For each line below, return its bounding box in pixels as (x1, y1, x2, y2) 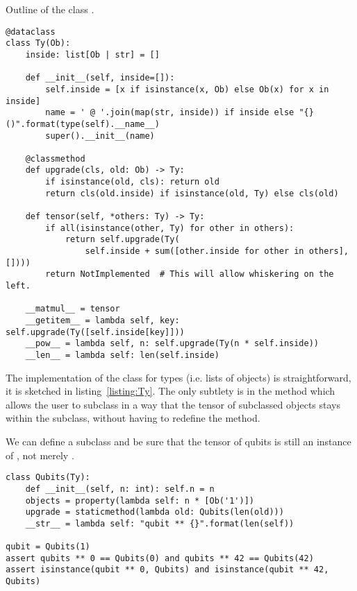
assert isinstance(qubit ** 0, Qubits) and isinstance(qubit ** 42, (6, 565, 329, 575)
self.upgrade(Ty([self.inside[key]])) (6, 327, 185, 337)
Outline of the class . (6, 2, 94, 16)
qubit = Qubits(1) (6, 542, 90, 552)
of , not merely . (6, 447, 74, 462)
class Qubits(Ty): (6, 472, 90, 483)
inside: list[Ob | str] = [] (25, 49, 160, 60)
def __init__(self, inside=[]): (25, 73, 175, 83)
